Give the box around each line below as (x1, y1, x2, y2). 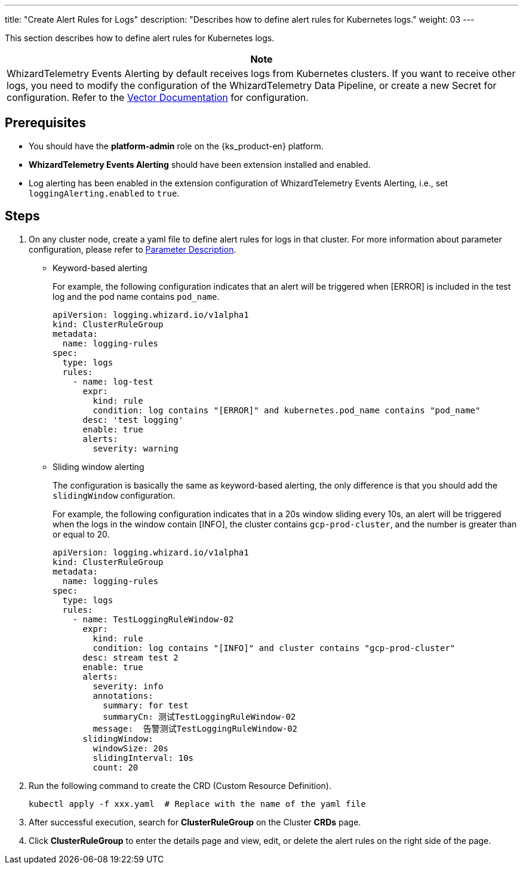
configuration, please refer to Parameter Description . (29, 244, 236, 254)
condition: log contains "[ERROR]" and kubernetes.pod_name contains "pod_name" (93, 405, 481, 415)
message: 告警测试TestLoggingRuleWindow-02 (93, 723, 298, 733)
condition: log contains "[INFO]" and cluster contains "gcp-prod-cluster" (93, 643, 456, 653)
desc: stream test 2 (82, 652, 179, 662)
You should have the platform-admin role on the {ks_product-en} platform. (29, 140, 324, 151)
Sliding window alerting (53, 461, 144, 472)
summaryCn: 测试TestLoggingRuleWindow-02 (103, 711, 296, 721)
